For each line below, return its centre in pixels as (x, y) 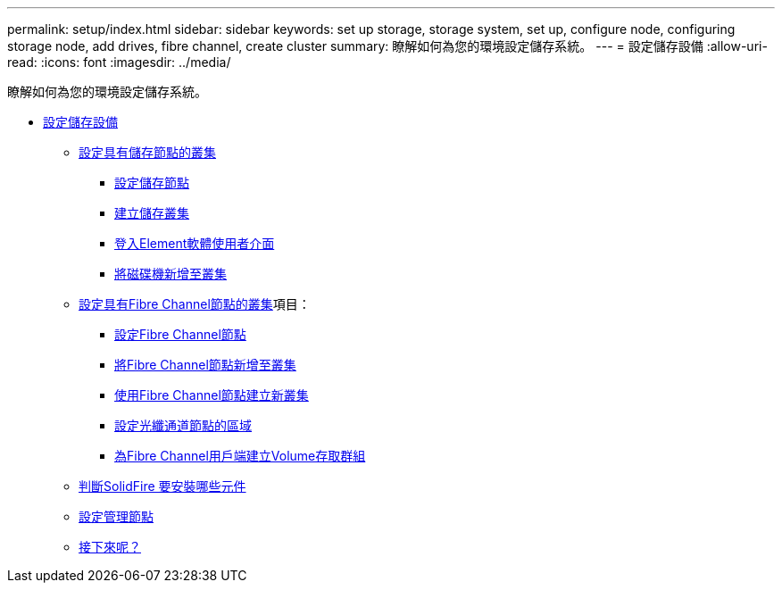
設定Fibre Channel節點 (180, 334)
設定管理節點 (116, 516)
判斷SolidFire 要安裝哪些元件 (162, 486)
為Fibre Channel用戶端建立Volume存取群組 (240, 456)
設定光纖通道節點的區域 (183, 425)
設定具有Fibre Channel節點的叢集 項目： (195, 304)
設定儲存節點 (152, 183)
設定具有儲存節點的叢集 (147, 152)
